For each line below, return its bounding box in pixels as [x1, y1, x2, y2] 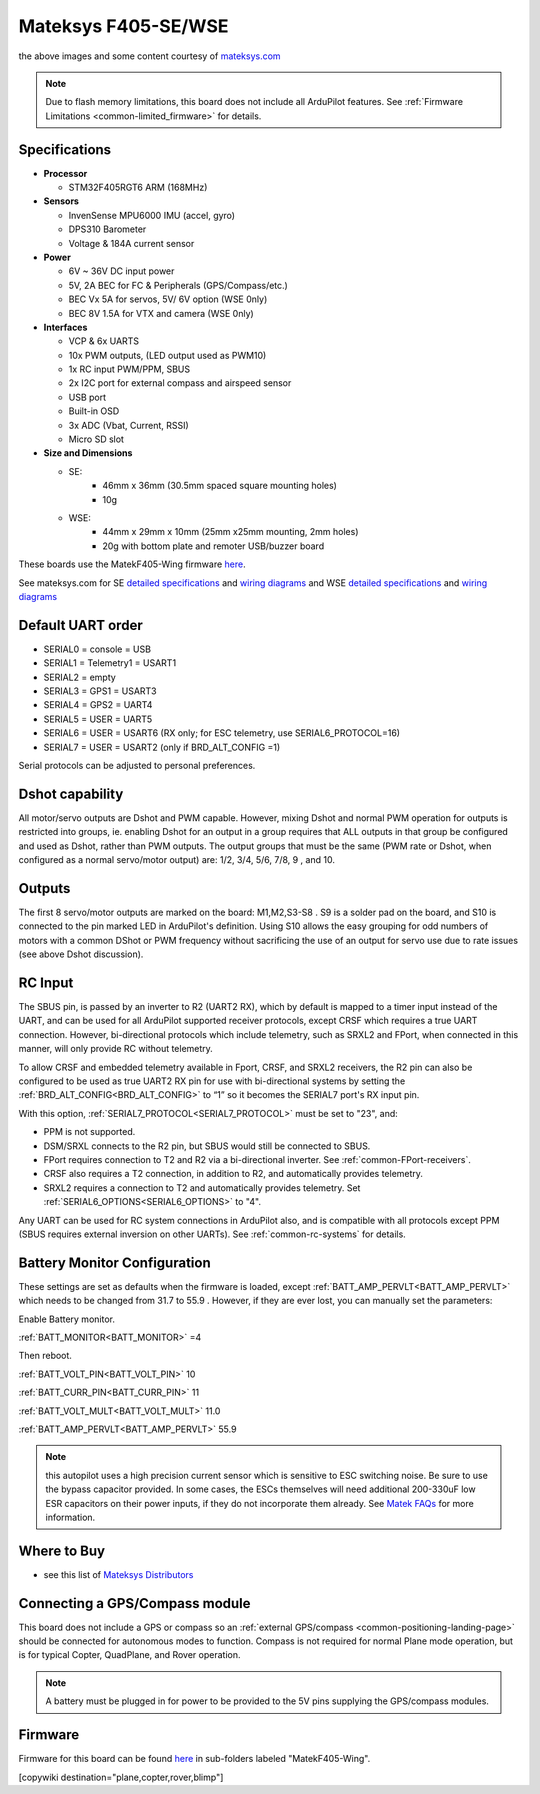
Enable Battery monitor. [18, 1313, 115, 1325]
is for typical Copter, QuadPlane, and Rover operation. [18, 1649, 241, 1661]
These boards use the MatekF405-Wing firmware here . [18, 558, 247, 570]
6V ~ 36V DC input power [68, 265, 175, 277]
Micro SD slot [68, 433, 125, 445]
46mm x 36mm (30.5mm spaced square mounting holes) [102, 480, 337, 492]
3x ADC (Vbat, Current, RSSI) [68, 419, 189, 431]
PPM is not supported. [43, 1126, 136, 1138]
